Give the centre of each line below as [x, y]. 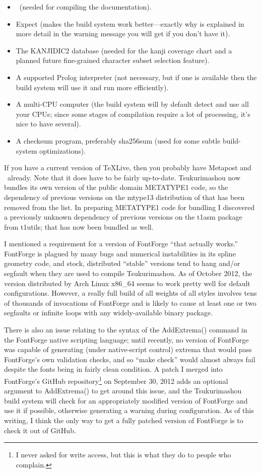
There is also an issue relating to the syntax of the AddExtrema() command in [126, 330]
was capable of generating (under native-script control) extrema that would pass [128, 349]
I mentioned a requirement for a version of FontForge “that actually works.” [121, 244]
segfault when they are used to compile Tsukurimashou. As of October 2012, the [128, 273]
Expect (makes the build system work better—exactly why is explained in [130, 23]
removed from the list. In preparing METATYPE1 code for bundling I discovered [129, 207]
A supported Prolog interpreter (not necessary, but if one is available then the [136, 77]
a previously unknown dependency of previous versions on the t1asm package [123, 217]
